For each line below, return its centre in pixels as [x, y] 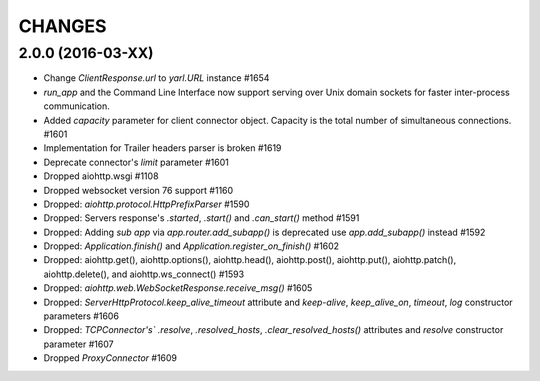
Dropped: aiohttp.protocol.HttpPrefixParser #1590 [146, 204]
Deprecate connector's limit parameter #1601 [136, 162]
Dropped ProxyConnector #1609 [110, 358]
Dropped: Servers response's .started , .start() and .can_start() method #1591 [201, 218]
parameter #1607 [78, 344]
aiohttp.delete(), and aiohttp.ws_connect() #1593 [144, 274]
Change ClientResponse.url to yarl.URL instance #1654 [156, 78]
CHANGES [62, 26]
